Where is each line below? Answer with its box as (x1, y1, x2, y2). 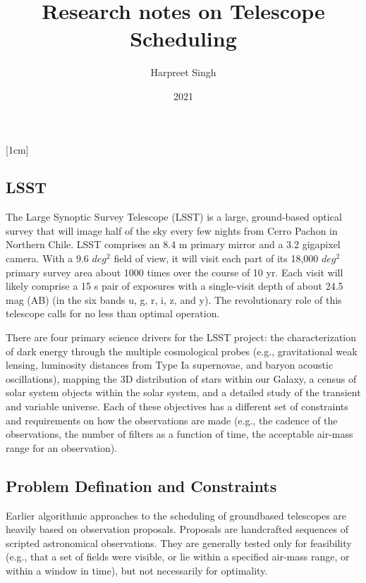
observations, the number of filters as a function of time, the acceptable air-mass (6, 426, 353, 441)
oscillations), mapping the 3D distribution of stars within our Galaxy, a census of (6, 371, 357, 386)
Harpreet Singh (150, 65, 216, 80)
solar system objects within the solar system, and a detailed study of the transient (6, 385, 361, 400)
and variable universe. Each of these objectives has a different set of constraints (6, 399, 348, 414)
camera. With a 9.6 (6, 251, 89, 266)
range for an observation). (6, 440, 118, 455)
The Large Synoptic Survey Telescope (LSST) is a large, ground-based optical (6, 209, 342, 224)
